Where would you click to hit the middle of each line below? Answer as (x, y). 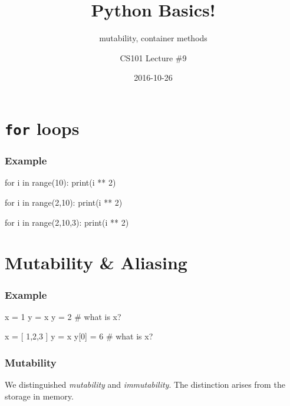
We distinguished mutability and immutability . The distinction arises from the (145, 384)
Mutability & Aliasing (96, 263)
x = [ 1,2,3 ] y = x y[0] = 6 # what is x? (79, 336)
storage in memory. (39, 396)
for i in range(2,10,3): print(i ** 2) (67, 222)
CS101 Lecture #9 (153, 57)
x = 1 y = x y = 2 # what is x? (63, 316)
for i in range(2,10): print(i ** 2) (64, 202)
